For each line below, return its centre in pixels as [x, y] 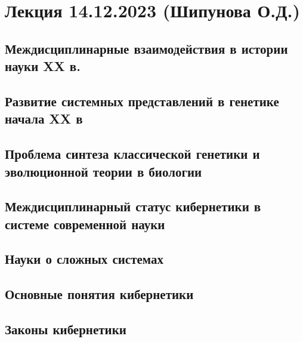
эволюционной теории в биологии [103, 171]
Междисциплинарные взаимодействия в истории [146, 48]
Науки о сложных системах [84, 259]
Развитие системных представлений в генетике [142, 101]
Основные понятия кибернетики [99, 294]
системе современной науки [85, 224]
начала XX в [44, 118]
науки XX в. [43, 66]
